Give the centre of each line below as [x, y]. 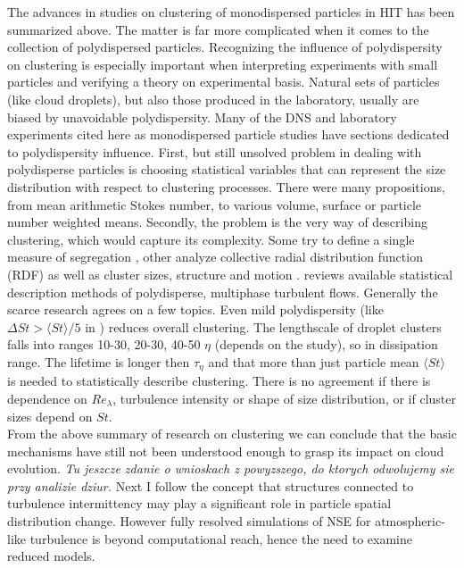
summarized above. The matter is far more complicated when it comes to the [218, 29]
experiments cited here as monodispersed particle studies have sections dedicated [228, 134]
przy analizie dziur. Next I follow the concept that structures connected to [211, 485]
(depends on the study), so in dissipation [326, 344]
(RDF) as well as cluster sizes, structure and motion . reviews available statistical [230, 274]
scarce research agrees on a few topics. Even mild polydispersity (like [195, 309]
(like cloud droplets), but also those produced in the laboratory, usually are [213, 99]
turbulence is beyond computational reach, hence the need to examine [221, 538]
